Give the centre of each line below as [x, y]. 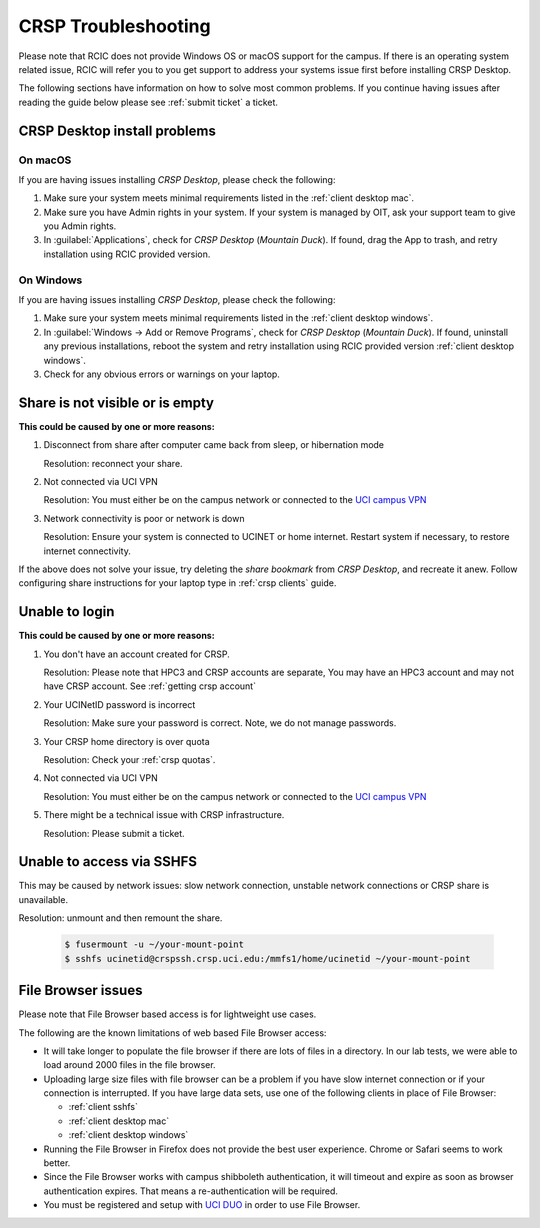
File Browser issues [80, 990]
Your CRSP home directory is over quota [126, 741]
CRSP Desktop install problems [117, 130]
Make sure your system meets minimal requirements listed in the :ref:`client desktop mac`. [229, 198]
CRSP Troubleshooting [114, 26]
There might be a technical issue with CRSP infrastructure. [164, 815]
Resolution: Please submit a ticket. [114, 833]
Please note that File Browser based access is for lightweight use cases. [167, 1014]
